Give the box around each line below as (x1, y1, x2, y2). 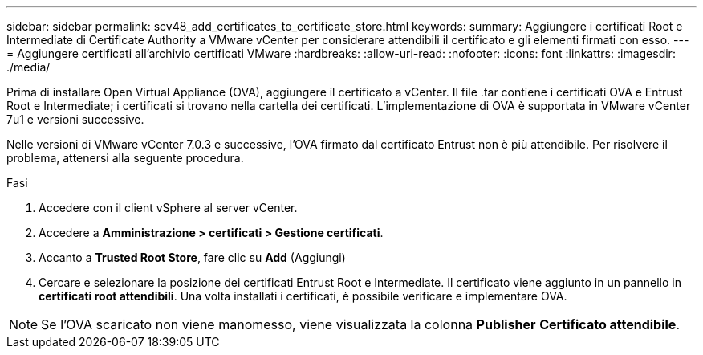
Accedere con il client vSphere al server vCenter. (39, 201, 298, 214)
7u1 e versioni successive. (6, 112, 144, 126)
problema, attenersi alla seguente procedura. (6, 151, 244, 165)
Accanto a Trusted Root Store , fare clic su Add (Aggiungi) (39, 251, 346, 264)
